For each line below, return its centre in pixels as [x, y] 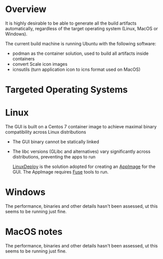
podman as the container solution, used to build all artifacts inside [80, 53]
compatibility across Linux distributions [46, 132]
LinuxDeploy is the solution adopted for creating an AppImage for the [84, 166]
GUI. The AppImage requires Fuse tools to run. [60, 172]
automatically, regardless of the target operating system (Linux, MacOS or [81, 28]
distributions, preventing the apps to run [54, 157]
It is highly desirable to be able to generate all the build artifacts [71, 23]
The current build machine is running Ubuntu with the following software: [81, 43]
